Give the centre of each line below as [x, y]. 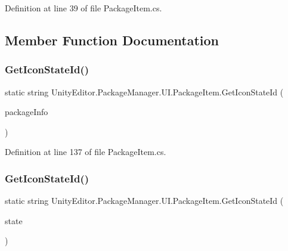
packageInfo [27, 112]
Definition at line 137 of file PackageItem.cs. [86, 152]
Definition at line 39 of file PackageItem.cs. [83, 8]
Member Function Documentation [112, 40]
